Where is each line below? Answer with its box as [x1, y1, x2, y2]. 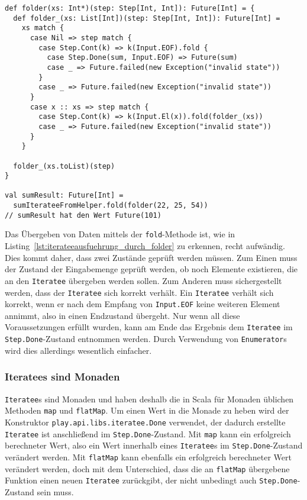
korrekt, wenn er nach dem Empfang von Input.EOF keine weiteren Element [5, 298, 280, 310]
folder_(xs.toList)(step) [13, 162, 115, 170]
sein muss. [37, 485, 74, 498]
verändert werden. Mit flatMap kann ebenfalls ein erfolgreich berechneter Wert [5, 450, 292, 463]
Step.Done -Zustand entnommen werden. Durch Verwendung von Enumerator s [5, 333, 287, 345]
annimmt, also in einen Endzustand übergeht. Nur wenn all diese [5, 309, 240, 321]
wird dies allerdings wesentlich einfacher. [5, 344, 152, 356]
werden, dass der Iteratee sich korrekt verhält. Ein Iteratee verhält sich [5, 286, 274, 298]
